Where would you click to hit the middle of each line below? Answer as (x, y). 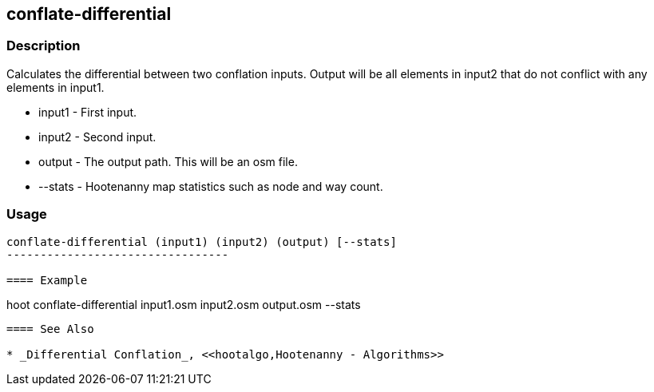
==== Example (47, 280)
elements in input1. (55, 87)
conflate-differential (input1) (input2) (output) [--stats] (202, 242)
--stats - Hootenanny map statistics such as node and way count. (211, 186)
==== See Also (50, 329)
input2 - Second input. (97, 137)
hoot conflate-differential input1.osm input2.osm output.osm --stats (184, 304)
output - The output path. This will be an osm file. (168, 161)
